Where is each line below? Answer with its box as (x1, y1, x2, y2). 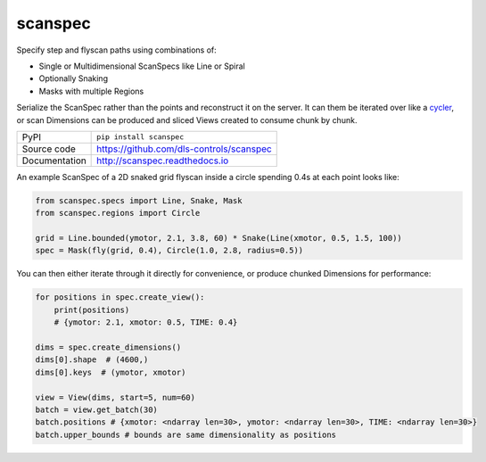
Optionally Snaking (38, 73, 109, 84)
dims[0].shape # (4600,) (35, 355, 149, 365)
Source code (21, 143, 76, 155)
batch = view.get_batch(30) (35, 404, 158, 415)
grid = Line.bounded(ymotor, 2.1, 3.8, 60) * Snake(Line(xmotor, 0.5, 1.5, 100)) (35, 233, 403, 243)
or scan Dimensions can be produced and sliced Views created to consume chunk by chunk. (16, 114, 358, 125)
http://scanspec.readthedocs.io (96, 154, 229, 167)
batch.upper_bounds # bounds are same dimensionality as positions (35, 429, 337, 440)
